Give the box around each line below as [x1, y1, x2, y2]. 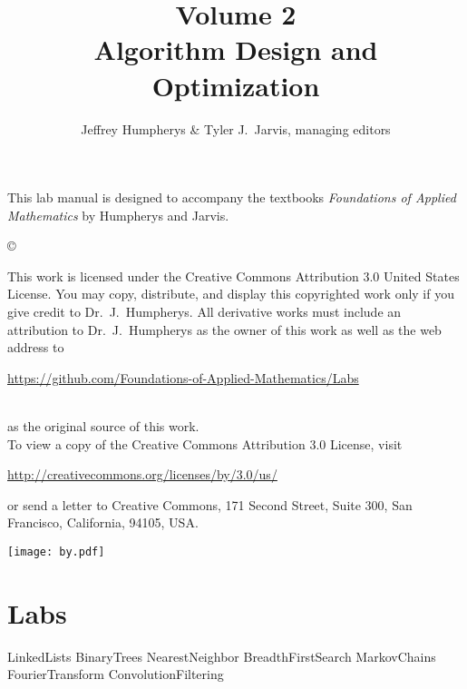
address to [7, 338, 64, 357]
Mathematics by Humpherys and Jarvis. [7, 205, 229, 224]
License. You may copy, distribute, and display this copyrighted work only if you [7, 284, 454, 303]
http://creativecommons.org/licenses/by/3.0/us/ [7, 465, 277, 484]
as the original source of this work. [7, 417, 199, 436]
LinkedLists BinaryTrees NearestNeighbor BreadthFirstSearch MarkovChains [7, 646, 436, 665]
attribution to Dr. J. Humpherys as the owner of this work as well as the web [7, 320, 442, 339]
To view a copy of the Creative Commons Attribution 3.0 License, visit [7, 434, 403, 453]
